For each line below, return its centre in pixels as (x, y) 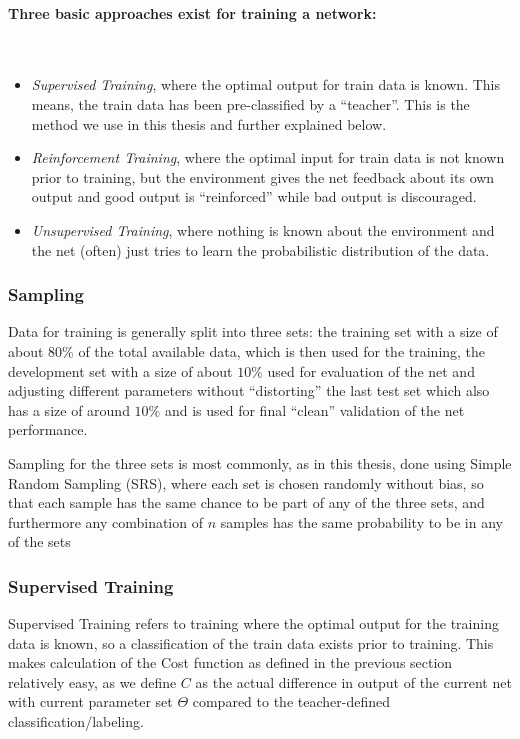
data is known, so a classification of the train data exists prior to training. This (251, 642)
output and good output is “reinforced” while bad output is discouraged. (254, 196)
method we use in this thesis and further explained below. (209, 123)
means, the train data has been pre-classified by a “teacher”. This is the (250, 103)
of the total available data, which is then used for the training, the (282, 350)
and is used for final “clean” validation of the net (314, 409)
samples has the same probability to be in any (361, 521)
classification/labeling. (76, 721)
